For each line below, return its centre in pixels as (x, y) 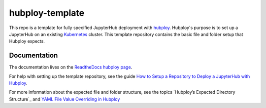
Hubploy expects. (27, 41)
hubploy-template (47, 13)
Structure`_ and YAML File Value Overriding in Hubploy (65, 99)
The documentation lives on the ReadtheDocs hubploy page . (71, 67)
